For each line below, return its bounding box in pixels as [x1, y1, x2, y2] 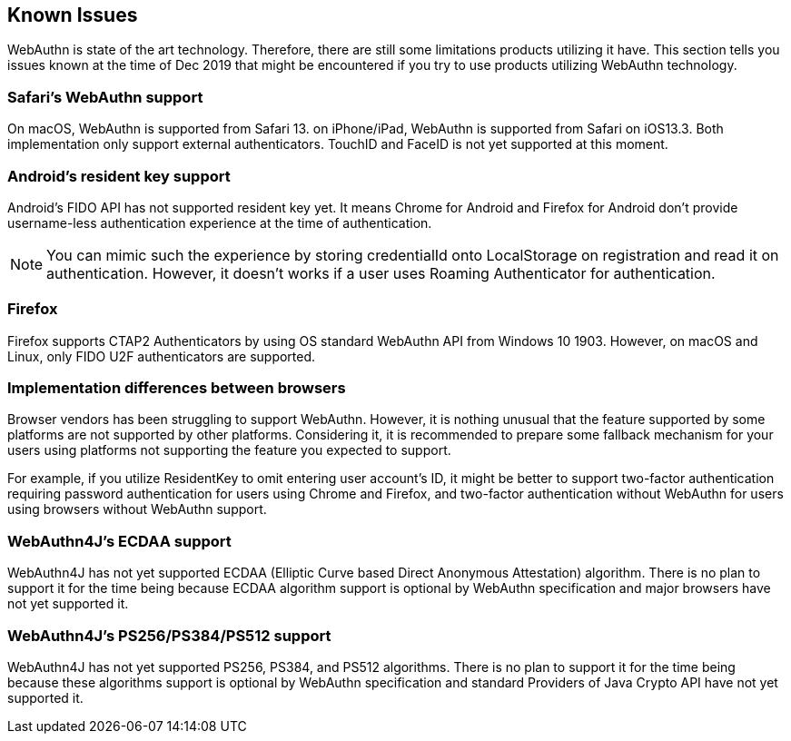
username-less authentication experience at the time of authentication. [7, 214, 432, 231]
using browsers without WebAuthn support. [7, 501, 267, 518]
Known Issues [7, 4, 138, 26]
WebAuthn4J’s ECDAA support [7, 531, 232, 550]
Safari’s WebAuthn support [7, 87, 203, 106]
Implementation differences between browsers [7, 379, 346, 398]
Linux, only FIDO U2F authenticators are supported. [7, 348, 316, 364]
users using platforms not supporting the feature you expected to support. [7, 442, 451, 459]
